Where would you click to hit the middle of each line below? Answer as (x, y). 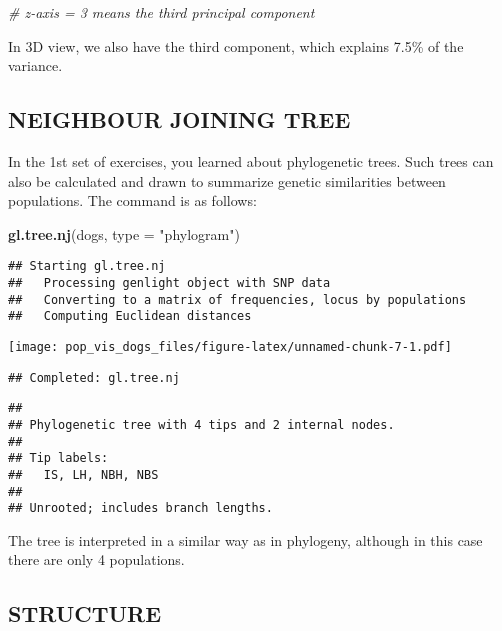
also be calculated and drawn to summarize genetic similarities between (227, 180)
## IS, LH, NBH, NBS (83, 474)
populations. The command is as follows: (132, 200)
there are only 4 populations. (96, 559)
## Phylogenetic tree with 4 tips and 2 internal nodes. (201, 424)
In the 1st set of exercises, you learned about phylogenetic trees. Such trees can (251, 160)
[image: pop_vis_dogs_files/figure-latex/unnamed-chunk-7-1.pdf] (230, 346)
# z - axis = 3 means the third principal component (161, 12)
